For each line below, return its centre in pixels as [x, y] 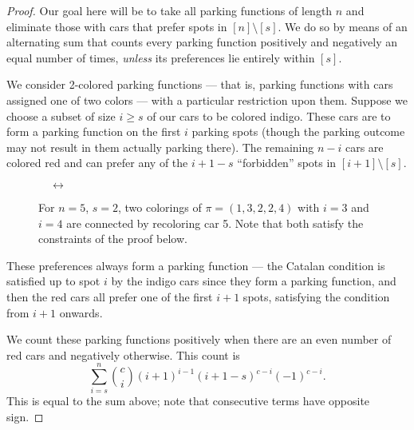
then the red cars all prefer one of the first [110, 296]
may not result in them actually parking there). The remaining [160, 147]
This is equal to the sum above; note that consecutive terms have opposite [188, 401]
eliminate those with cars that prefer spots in [117, 26]
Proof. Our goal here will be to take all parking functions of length [170, 10]
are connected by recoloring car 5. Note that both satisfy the [215, 223]
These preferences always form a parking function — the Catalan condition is [196, 265]
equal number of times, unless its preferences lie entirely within [161, 57]
